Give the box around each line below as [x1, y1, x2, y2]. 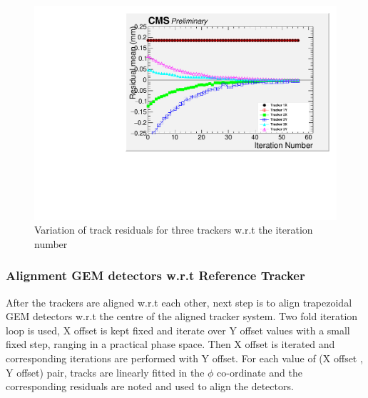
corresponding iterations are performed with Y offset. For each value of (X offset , [6, 351, 363, 366]
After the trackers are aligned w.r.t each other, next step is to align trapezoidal [6, 294, 352, 309]
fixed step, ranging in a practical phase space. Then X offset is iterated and [6, 337, 335, 352]
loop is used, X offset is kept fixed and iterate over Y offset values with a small [6, 322, 350, 337]
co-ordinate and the [217, 364, 302, 379]
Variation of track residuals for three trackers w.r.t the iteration [34, 222, 313, 237]
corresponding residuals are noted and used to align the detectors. [6, 379, 294, 394]
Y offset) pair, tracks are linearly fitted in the [6, 364, 205, 379]
